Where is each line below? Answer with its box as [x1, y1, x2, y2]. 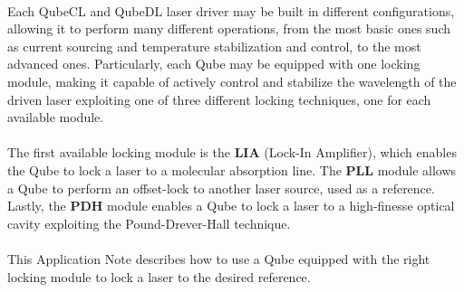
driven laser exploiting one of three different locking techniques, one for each [7, 89, 431, 108]
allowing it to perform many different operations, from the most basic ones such [7, 19, 451, 38]
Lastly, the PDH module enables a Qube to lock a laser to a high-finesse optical [7, 196, 455, 215]
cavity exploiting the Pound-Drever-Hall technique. [7, 213, 291, 232]
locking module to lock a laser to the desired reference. [7, 267, 311, 286]
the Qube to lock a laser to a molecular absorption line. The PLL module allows [7, 160, 457, 179]
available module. [7, 108, 104, 127]
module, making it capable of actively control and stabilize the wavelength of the [7, 71, 457, 90]
